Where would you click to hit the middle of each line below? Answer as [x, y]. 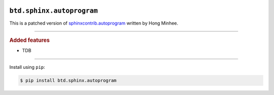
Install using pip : [27, 67]
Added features [30, 40]
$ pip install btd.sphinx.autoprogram [68, 80]
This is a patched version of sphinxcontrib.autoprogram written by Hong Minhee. [94, 23]
